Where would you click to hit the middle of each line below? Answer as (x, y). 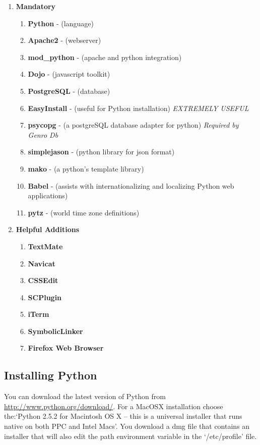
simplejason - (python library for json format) (101, 152)
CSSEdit (43, 280)
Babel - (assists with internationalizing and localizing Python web (131, 185)
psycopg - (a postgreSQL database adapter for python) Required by (133, 125)
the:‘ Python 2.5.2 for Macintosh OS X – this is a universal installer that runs (123, 416)
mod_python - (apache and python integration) (105, 57)
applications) (48, 196)
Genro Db (43, 134)
